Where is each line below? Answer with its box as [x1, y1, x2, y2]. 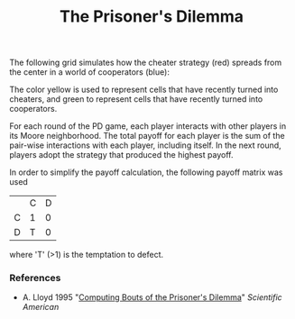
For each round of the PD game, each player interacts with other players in [9, 121, 287, 132]
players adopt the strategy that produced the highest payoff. [9, 150, 234, 160]
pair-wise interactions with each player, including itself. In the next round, [9, 140, 281, 150]
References [9, 272, 61, 285]
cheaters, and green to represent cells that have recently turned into [9, 94, 263, 105]
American [22, 302, 60, 313]
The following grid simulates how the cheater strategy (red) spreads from [9, 57, 282, 68]
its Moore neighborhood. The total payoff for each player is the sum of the [9, 131, 286, 141]
